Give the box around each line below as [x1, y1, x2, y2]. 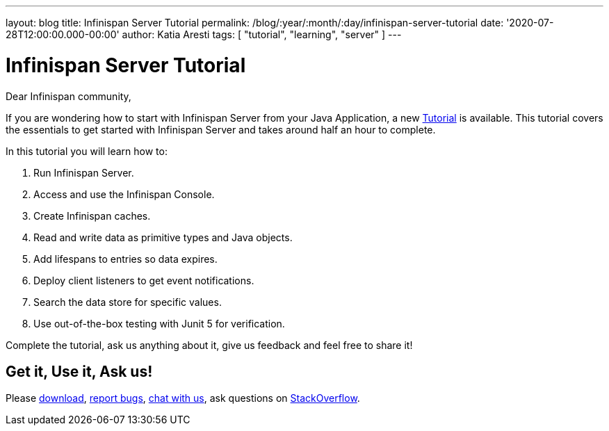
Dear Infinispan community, [6, 90, 131, 102]
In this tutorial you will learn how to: [6, 145, 168, 157]
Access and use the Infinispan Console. [33, 188, 215, 200]
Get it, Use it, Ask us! [6, 362, 153, 380]
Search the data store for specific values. [33, 295, 222, 308]
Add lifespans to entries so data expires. [33, 252, 218, 265]
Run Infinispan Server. [33, 166, 134, 179]
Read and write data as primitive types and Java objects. [33, 231, 293, 243]
